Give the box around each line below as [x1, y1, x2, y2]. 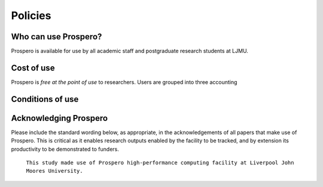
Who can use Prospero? [11, 32, 102, 42]
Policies [11, 9, 51, 22]
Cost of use [11, 63, 55, 73]
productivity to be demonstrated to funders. [11, 145, 120, 152]
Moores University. [26, 167, 83, 174]
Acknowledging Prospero [11, 113, 108, 123]
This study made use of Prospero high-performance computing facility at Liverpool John [26, 160, 294, 166]
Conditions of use [11, 94, 79, 104]
